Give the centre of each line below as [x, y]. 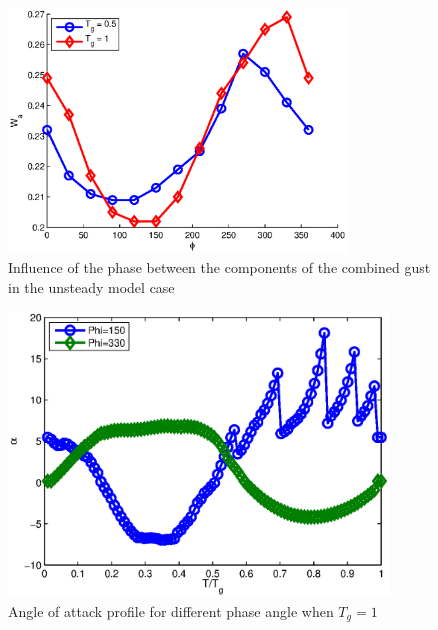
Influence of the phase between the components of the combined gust [219, 267]
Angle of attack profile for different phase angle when [171, 610]
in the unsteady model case [91, 286]
